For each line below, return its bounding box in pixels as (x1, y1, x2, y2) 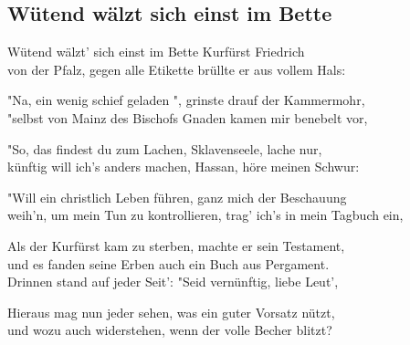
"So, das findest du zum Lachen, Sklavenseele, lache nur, (7, 139, 322, 158)
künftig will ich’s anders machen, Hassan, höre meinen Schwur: (7, 157, 360, 176)
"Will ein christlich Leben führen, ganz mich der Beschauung (7, 187, 347, 206)
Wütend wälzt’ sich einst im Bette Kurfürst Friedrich (7, 42, 305, 61)
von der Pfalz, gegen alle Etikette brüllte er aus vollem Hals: (7, 59, 346, 78)
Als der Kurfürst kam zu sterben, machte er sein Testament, (7, 235, 345, 255)
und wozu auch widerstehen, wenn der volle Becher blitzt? (7, 320, 332, 340)
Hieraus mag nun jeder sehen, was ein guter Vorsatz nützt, (7, 302, 335, 321)
